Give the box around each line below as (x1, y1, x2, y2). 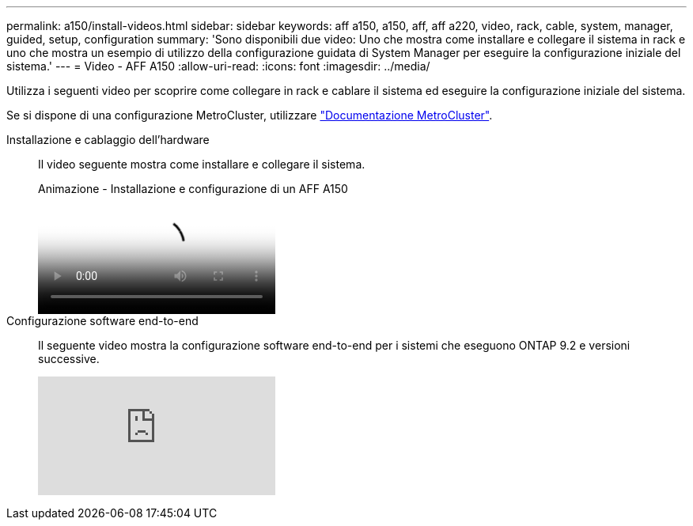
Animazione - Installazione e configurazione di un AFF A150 (38, 182, 348, 195)
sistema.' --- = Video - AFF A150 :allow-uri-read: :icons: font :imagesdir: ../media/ (6, 59, 430, 73)
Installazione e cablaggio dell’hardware (6, 133, 210, 146)
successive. (38, 352, 100, 365)
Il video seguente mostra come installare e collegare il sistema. (38, 157, 365, 171)
